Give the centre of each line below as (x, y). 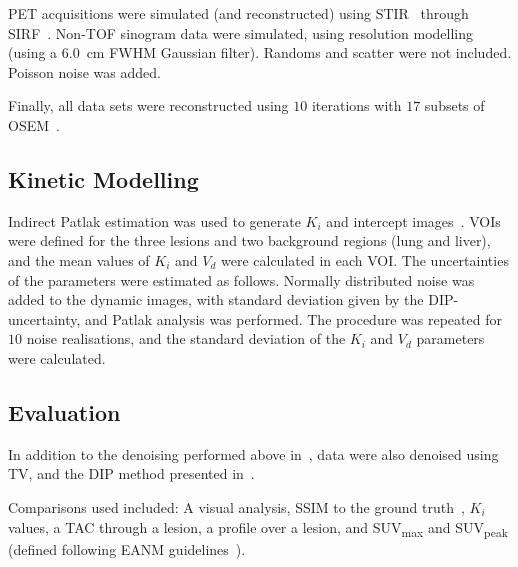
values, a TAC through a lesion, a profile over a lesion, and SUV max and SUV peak (258, 528)
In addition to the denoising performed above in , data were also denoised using (253, 453)
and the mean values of (79, 259)
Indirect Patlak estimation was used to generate (154, 220)
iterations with (356, 105)
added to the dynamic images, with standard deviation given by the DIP (231, 299)
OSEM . (34, 124)
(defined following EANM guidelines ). (127, 548)
